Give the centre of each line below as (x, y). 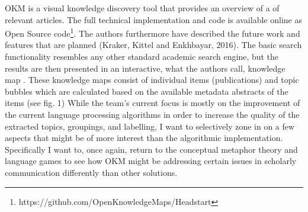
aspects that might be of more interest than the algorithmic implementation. (144, 138)
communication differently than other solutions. (91, 172)
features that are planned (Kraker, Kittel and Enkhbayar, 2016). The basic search (153, 45)
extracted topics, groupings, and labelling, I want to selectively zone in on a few (150, 126)
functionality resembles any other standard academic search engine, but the (142, 57)
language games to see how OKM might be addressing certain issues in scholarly (151, 161)
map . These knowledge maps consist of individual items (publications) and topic (152, 80)
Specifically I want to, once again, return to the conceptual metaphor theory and (151, 149)
